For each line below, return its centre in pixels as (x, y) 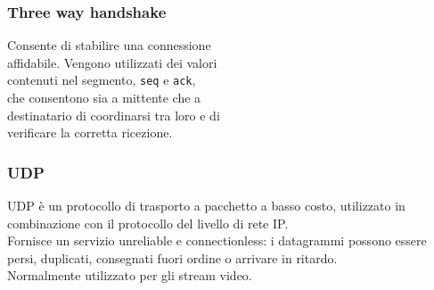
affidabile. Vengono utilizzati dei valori (112, 62)
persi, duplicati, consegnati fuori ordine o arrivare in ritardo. (172, 257)
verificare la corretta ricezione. (90, 133)
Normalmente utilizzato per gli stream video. (130, 275)
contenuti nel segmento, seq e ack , (102, 80)
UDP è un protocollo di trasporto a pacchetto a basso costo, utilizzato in (206, 206)
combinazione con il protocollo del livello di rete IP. (148, 223)
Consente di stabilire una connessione (109, 45)
